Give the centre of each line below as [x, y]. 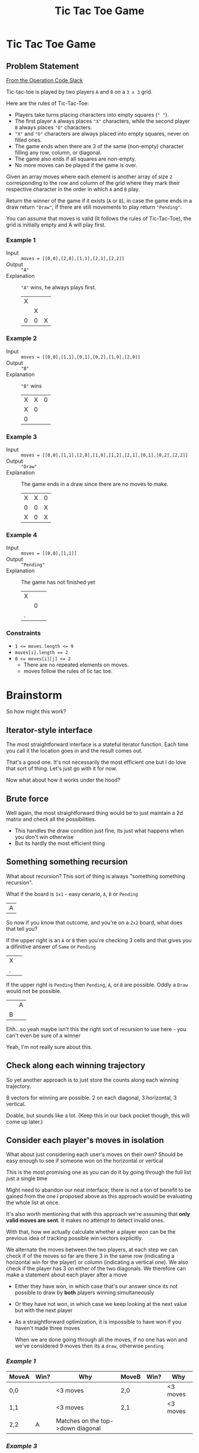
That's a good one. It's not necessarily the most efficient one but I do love [96, 762]
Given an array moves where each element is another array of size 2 [89, 177]
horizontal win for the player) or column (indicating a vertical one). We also [97, 1262]
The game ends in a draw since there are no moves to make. [95, 484]
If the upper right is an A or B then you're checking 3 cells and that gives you [99, 940]
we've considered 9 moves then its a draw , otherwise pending [89, 1346]
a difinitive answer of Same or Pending [51, 946]
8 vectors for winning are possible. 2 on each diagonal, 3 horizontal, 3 [92, 1097]
